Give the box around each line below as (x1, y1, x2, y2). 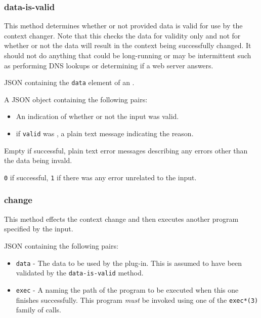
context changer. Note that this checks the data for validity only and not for (4, 30, 241, 41)
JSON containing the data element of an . (4, 77, 135, 88)
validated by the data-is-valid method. (16, 267, 144, 278)
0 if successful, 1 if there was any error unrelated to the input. (4, 172, 197, 182)
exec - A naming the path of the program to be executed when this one (16, 284, 239, 295)
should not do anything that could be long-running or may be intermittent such (4, 50, 251, 60)
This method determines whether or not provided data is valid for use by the (4, 20, 243, 31)
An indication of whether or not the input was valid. (16, 111, 179, 122)
